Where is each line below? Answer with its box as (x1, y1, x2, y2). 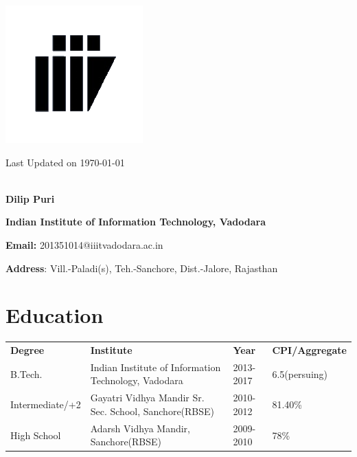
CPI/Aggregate (272, 343, 347, 357)
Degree (10, 343, 45, 357)
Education (5, 301, 104, 329)
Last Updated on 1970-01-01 (5, 155, 125, 169)
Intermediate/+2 (10, 397, 81, 412)
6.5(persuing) (272, 366, 328, 381)
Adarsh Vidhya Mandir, (90, 421, 190, 435)
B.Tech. (10, 366, 43, 381)
